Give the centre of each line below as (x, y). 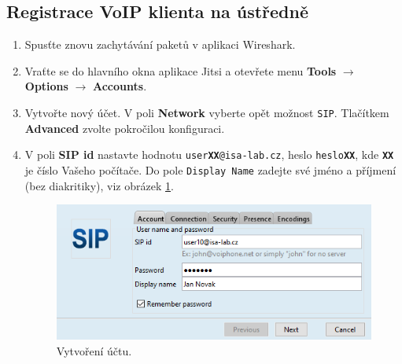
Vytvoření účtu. (94, 350)
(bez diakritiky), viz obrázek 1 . (99, 185)
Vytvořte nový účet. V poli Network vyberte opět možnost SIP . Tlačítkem (207, 112)
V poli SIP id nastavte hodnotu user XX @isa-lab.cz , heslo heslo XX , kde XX (209, 154)
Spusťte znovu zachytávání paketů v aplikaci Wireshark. (160, 44)
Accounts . (120, 86)
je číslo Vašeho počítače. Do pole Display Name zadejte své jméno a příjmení (210, 169)
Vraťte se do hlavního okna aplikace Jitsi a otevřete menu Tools (181, 70)
